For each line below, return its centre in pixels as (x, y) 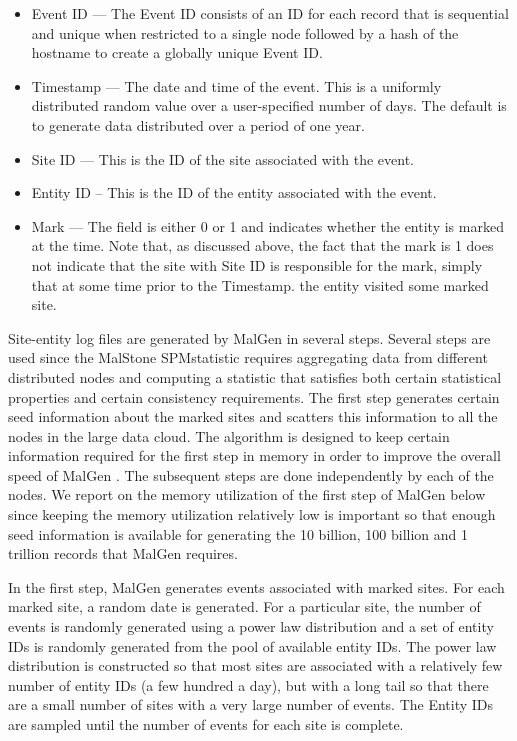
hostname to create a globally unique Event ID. (177, 52)
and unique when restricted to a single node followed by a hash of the (245, 32)
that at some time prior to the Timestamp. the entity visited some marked (260, 284)
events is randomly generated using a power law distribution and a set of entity (251, 626)
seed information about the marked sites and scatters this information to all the (253, 416)
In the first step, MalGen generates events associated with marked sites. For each (256, 586)
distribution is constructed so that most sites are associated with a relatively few (255, 665)
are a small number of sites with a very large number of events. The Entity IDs (251, 704)
